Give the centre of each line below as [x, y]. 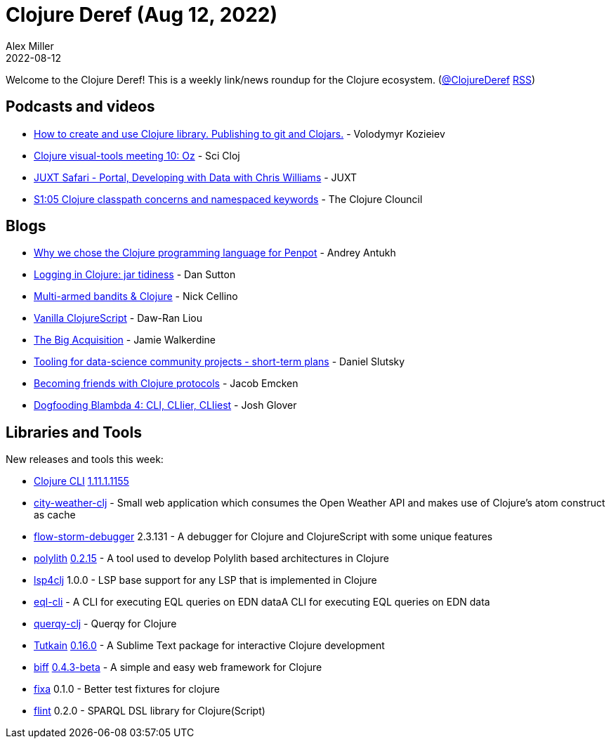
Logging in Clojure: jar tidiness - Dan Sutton [135, 275]
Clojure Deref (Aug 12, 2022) [142, 15]
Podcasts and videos [80, 107]
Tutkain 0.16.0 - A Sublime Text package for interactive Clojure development [209, 646]
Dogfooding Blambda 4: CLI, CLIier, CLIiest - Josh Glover [165, 405]
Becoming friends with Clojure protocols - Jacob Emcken [166, 384]
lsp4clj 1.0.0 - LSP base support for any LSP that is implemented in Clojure [205, 580]
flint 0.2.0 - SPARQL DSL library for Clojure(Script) [150, 711]
